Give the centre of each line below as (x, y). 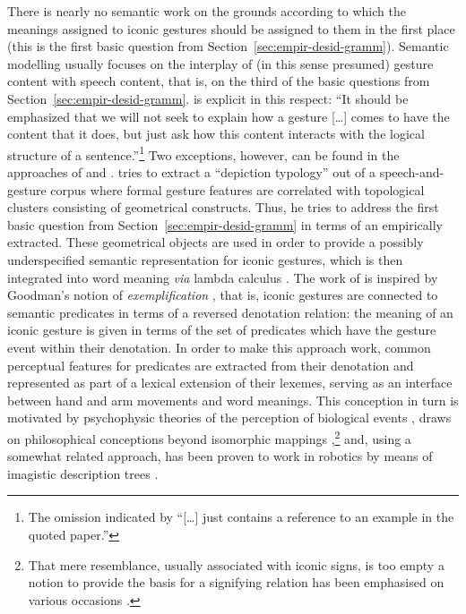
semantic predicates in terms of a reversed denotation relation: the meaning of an (230, 312)
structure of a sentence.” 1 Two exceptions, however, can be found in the (203, 153)
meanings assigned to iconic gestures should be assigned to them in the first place (231, 28)
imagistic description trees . (83, 473)
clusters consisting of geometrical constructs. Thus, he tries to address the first (223, 207)
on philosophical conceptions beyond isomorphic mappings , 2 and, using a (209, 437)
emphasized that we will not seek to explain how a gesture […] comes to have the (229, 116)
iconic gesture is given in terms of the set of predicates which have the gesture (222, 330)
